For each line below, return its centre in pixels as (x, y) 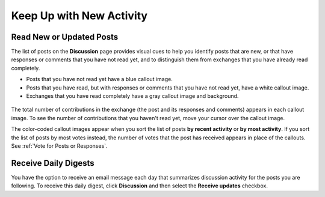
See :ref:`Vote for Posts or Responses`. (59, 146)
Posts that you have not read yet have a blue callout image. (99, 79)
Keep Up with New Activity (79, 16)
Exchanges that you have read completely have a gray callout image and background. (132, 96)
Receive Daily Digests (53, 163)
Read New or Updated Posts (65, 37)
